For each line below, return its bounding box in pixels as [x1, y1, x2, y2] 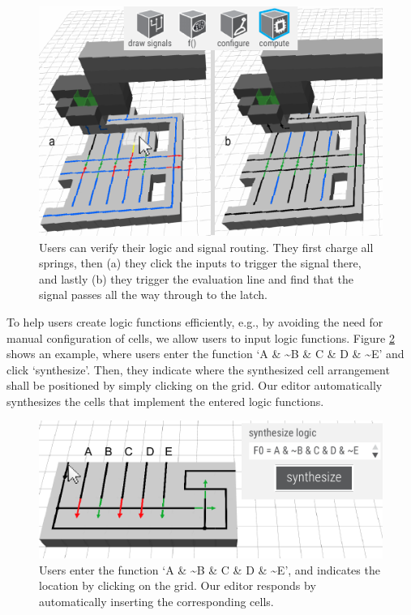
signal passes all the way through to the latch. [39, 286, 268, 303]
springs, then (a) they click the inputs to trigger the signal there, [39, 254, 362, 271]
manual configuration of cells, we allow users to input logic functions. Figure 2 [6, 329, 395, 346]
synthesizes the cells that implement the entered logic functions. [6, 392, 324, 409]
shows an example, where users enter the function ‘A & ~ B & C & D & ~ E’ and [6, 345, 405, 362]
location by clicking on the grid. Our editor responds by [39, 577, 316, 594]
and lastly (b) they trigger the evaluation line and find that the [39, 270, 353, 287]
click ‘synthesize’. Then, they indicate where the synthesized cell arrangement [6, 361, 390, 378]
